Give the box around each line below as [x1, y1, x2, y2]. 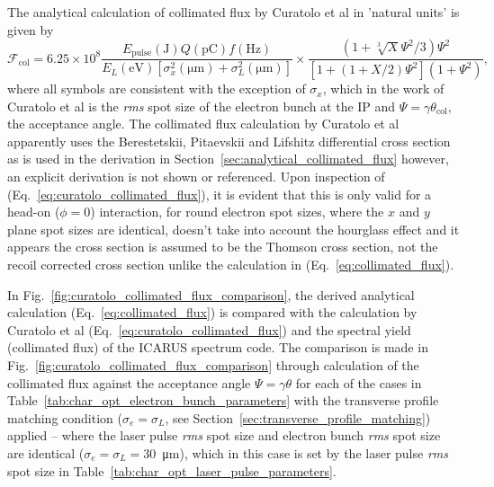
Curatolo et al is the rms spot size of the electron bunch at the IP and [7, 96, 396, 115]
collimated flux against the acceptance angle [7, 373, 251, 392]
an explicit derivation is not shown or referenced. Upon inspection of [7, 167, 385, 186]
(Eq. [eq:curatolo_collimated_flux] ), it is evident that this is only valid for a [7, 184, 432, 203]
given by [7, 20, 54, 39]
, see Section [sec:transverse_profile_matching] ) [165, 408, 431, 427]
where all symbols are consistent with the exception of [7, 79, 306, 98]
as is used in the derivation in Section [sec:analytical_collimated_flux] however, [7, 149, 449, 168]
